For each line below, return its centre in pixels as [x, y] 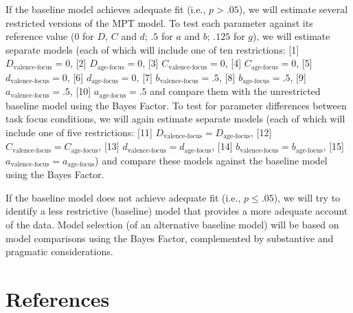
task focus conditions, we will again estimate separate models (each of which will [175, 119]
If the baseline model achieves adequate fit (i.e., [106, 9]
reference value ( [40, 36]
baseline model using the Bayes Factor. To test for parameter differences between [176, 105]
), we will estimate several [293, 9]
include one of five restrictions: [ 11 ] [79, 132]
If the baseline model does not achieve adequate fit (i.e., [123, 197]
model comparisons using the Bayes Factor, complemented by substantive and [170, 238]
